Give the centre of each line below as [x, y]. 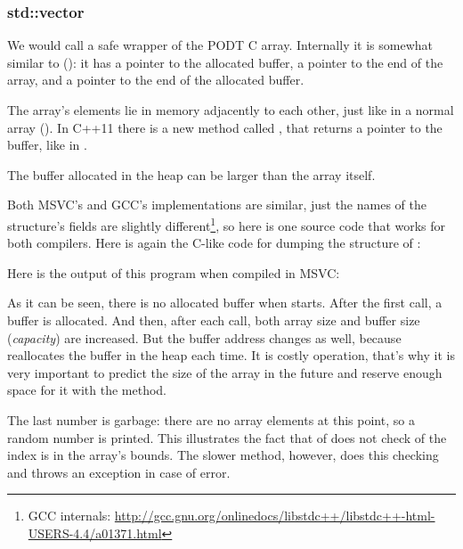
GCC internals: [69, 516]
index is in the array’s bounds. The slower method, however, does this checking [223, 455]
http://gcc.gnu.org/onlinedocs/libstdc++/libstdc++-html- [275, 516]
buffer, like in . [47, 145]
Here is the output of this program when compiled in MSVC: [174, 272]
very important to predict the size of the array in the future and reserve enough [225, 372]
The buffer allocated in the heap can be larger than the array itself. [191, 174]
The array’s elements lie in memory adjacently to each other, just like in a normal [231, 110]
